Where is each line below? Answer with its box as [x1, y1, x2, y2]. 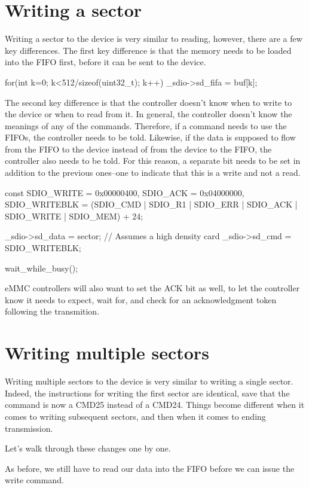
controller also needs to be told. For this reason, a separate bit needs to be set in [5, 154, 301, 167]
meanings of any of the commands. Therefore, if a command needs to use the [5, 119, 287, 132]
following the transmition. [5, 305, 100, 318]
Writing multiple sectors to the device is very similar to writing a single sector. [5, 375, 293, 388]
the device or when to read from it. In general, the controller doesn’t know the [5, 108, 292, 120]
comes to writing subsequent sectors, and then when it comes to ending [5, 410, 266, 422]
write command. [5, 474, 64, 486]
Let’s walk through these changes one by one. [5, 442, 171, 455]
